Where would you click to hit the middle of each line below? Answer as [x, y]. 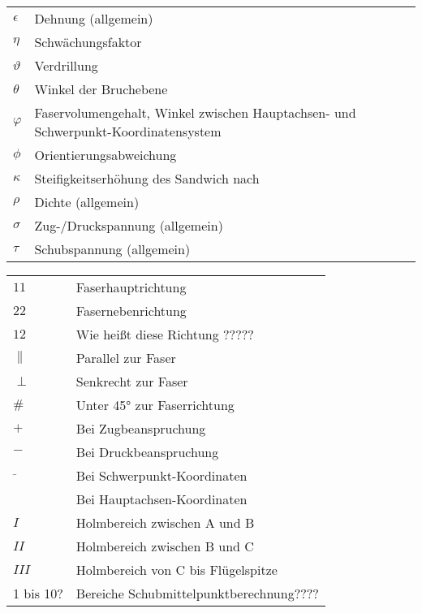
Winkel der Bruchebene [101, 89]
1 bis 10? [38, 593]
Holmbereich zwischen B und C [165, 546]
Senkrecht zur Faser [132, 381]
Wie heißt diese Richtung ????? [165, 334]
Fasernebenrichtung [131, 311]
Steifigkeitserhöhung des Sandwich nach [147, 178]
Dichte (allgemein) [87, 202]
